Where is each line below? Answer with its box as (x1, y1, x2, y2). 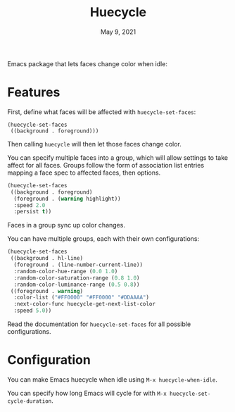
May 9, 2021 (100, 27, 136, 36)
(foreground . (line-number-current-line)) (13, 261, 143, 268)
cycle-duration (7, 397, 52, 405)
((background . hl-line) (10, 255, 83, 262)
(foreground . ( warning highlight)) (13, 195, 121, 202)
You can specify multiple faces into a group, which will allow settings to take (7, 153, 229, 162)
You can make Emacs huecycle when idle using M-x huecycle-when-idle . (7, 375, 218, 384)
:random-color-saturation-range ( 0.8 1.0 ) (13, 274, 140, 282)
